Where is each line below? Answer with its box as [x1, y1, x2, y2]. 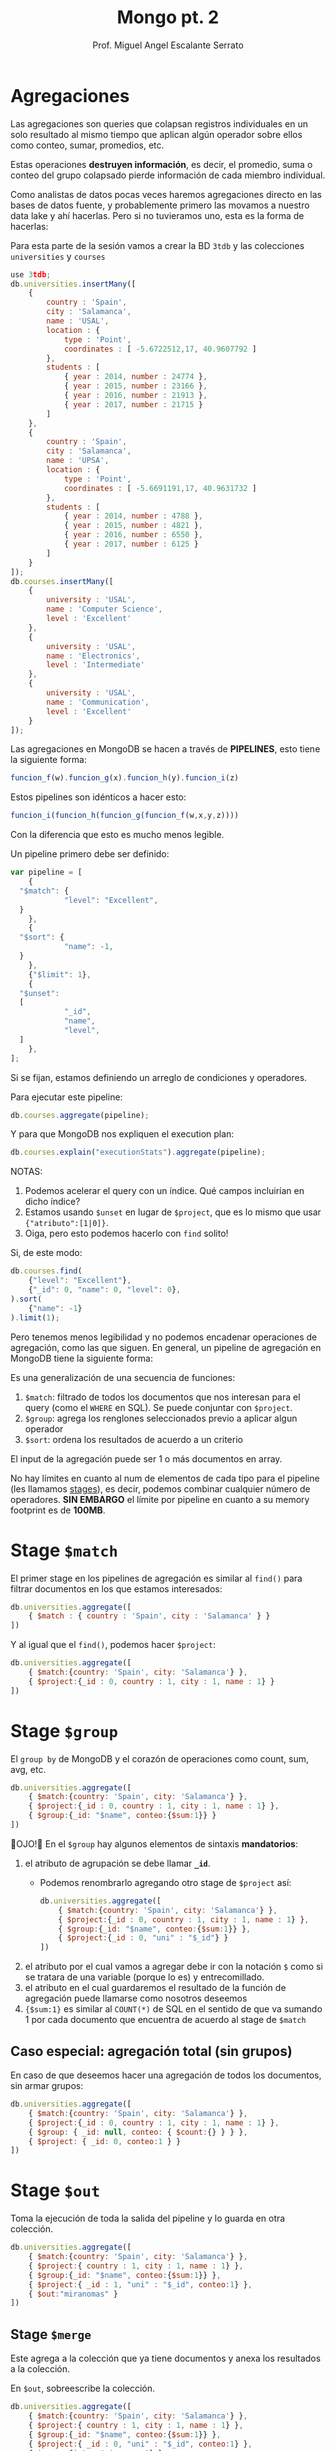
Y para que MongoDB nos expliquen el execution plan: [10, 1128, 235, 1140]
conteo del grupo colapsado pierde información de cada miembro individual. [10, 169, 326, 181]
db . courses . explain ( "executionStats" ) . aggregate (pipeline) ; [10, 1147, 267, 1158]
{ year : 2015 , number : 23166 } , [63, 381, 208, 391]
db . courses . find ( [10, 1266, 83, 1276]
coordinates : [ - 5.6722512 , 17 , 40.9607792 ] [63, 344, 257, 354]
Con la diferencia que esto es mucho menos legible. [10, 829, 225, 841]
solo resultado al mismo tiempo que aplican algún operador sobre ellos [10, 128, 303, 140]
